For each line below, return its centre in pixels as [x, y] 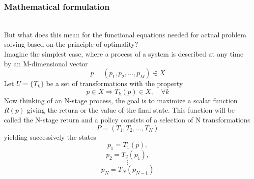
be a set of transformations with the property [115, 83]
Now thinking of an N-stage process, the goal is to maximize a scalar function [121, 100]
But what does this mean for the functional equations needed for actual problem [125, 34]
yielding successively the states [50, 136]
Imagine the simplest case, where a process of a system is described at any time [124, 54]
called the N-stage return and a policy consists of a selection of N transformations [127, 119]
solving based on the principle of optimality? [71, 44]
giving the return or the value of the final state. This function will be [131, 110]
